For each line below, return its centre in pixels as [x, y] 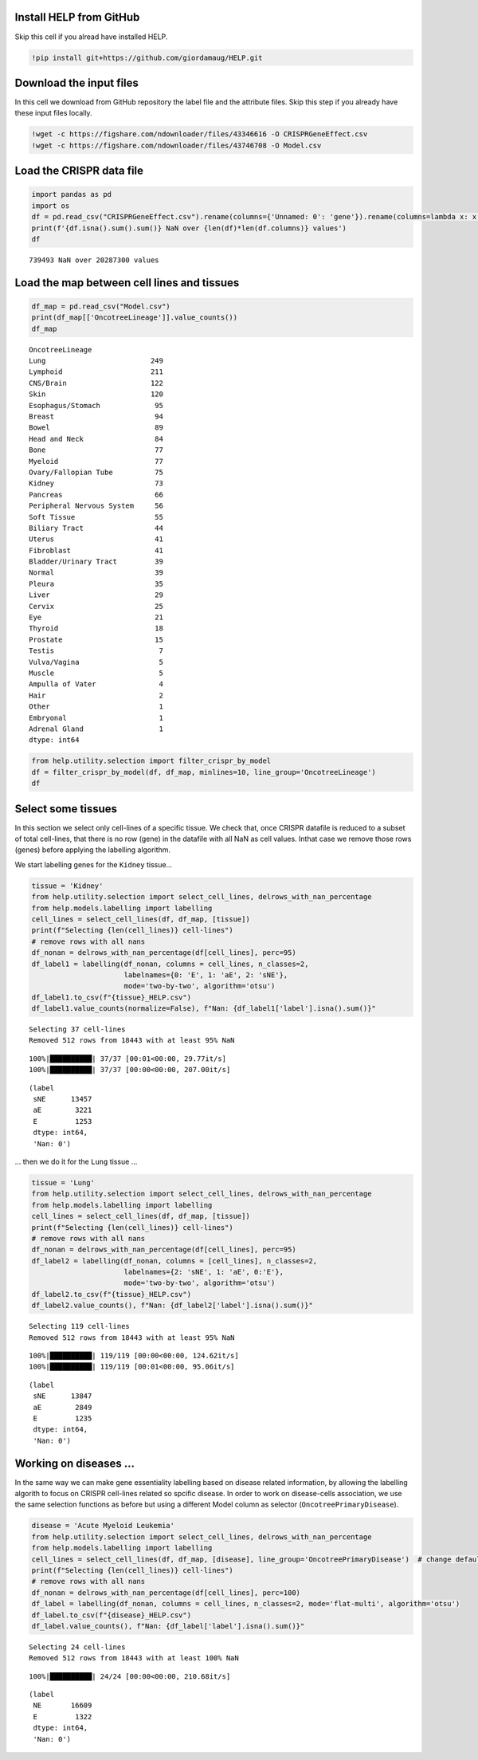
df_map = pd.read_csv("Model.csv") [101, 306]
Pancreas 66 [96, 495]
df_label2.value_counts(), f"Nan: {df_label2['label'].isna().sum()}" [172, 1306]
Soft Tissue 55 [96, 517]
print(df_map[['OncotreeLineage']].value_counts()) [135, 318]
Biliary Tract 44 [96, 528]
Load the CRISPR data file [79, 171]
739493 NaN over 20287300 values [94, 260]
